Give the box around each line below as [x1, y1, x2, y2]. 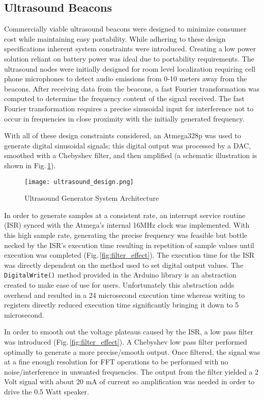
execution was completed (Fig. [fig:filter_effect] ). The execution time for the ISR [4, 250, 255, 260]
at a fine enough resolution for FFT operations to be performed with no [4, 356, 228, 367]
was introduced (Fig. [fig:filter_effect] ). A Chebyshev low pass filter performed [4, 336, 247, 347]
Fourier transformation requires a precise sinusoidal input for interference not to [4, 103, 254, 113]
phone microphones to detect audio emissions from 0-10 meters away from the [4, 73, 247, 84]
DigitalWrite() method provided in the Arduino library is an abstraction [4, 269, 237, 280]
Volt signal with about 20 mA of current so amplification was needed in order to [4, 376, 255, 387]
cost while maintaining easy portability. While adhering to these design [4, 33, 226, 44]
